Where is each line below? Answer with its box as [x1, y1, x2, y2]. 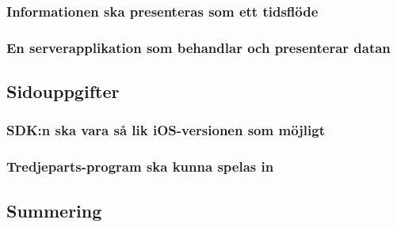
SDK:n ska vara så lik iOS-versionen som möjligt [6, 120, 325, 140]
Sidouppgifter [6, 79, 120, 104]
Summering [6, 198, 102, 222]
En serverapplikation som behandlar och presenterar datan [6, 37, 391, 57]
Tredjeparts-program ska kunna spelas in [6, 157, 274, 176]
